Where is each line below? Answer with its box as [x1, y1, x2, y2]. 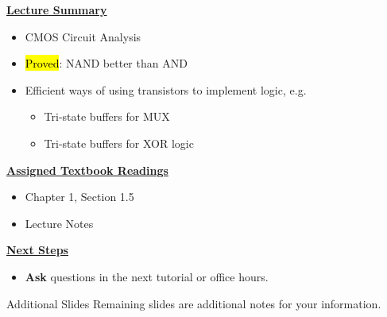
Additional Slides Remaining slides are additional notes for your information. [6, 295, 381, 311]
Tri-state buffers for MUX [44, 108, 170, 125]
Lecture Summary [6, 2, 107, 17]
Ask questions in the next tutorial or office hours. [25, 268, 269, 284]
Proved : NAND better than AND [25, 55, 188, 72]
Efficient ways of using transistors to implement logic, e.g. [25, 81, 307, 98]
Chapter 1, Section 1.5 [25, 188, 134, 205]
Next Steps [6, 242, 68, 258]
